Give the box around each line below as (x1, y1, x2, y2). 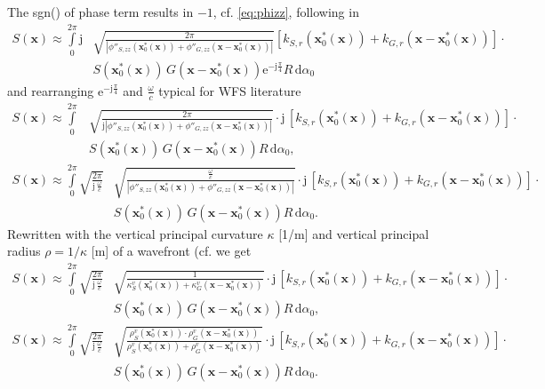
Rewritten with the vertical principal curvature (7, 224, 263, 242)
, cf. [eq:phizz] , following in (212, 3, 359, 20)
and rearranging (7, 81, 94, 99)
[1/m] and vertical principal (278, 224, 429, 242)
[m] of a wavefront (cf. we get (91, 242, 252, 260)
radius (7, 242, 41, 260)
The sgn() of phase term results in (7, 3, 194, 20)
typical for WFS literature (158, 81, 301, 99)
